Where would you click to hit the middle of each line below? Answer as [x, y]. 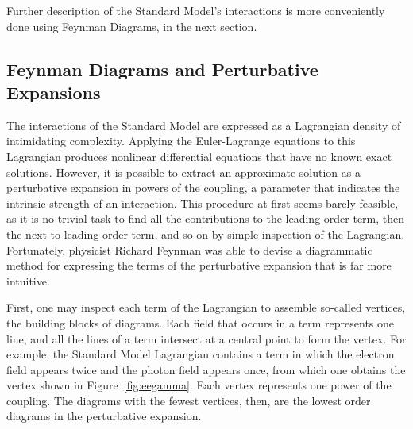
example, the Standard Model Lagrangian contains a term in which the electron [201, 354]
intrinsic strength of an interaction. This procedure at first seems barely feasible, [203, 203]
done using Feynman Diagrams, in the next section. [132, 26]
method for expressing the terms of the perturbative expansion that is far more [199, 265]
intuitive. [28, 280]
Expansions [54, 92]
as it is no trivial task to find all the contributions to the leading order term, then [206, 218]
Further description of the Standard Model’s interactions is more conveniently [196, 10]
